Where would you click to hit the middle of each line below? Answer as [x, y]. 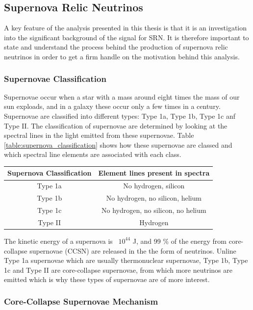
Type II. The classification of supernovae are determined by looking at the [116, 125]
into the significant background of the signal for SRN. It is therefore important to [126, 37]
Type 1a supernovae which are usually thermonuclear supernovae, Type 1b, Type [126, 260]
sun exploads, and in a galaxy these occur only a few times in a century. [112, 106]
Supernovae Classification [55, 78]
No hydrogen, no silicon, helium [154, 198]
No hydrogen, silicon [154, 186]
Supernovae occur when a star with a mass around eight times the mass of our [122, 96]
